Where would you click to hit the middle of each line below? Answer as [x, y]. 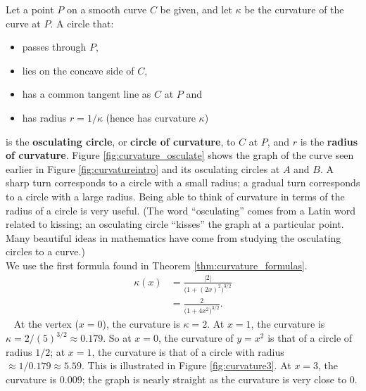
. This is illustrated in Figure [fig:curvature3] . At [186, 365]
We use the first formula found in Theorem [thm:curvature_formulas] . [157, 265]
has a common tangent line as [87, 94]
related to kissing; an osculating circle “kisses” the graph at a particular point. [175, 224]
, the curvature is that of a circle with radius [188, 351]
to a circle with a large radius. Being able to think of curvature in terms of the [175, 196]
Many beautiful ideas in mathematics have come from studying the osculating [173, 237]
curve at [23, 23]
